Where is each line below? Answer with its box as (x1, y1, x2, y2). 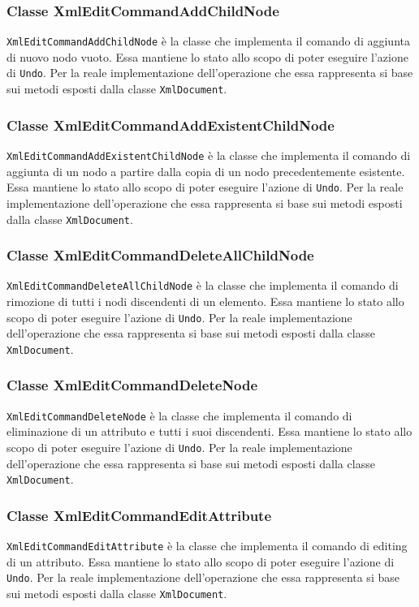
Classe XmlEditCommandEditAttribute (6, 505, 272, 525)
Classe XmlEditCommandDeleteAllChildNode (6, 245, 314, 265)
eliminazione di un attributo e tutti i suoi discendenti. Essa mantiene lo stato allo (6, 423, 413, 440)
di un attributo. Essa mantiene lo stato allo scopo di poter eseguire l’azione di (6, 553, 395, 570)
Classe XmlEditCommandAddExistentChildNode (6, 114, 335, 135)
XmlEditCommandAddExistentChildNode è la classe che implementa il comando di (6, 147, 411, 163)
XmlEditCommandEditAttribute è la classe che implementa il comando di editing (6, 537, 408, 554)
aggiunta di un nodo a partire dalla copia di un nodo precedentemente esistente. (6, 162, 405, 179)
